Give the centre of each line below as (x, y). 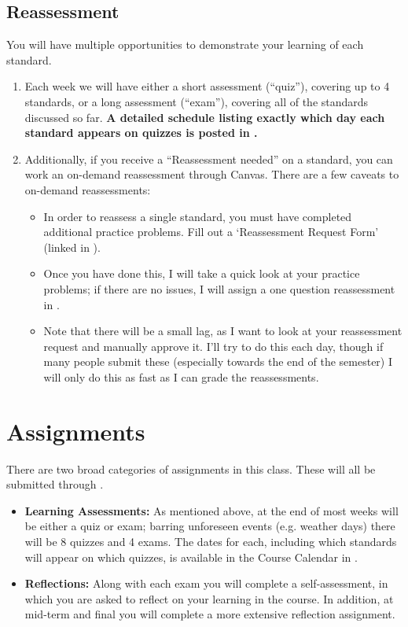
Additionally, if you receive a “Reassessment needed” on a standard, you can (209, 159)
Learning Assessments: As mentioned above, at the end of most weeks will (211, 510)
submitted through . (55, 484)
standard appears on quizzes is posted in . (141, 133)
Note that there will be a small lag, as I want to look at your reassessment (223, 331)
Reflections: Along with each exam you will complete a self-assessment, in (206, 583)
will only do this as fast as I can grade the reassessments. (181, 376)
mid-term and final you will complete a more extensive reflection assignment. (210, 614)
